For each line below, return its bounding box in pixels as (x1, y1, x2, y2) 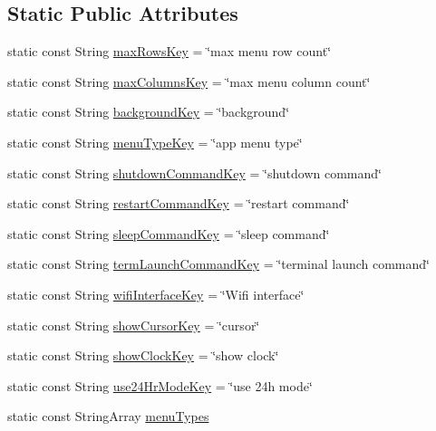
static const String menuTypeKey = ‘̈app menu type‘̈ (7, 132, 303, 151)
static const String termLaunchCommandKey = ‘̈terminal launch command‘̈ (7, 254, 430, 273)
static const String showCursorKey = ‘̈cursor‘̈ (7, 315, 260, 334)
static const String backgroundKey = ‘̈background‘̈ (7, 102, 290, 121)
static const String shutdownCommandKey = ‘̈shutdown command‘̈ (7, 163, 382, 182)
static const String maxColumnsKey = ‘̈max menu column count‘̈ (7, 72, 371, 91)
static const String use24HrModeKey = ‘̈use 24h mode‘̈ (7, 376, 313, 395)
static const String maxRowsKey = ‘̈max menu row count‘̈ (7, 42, 332, 61)
